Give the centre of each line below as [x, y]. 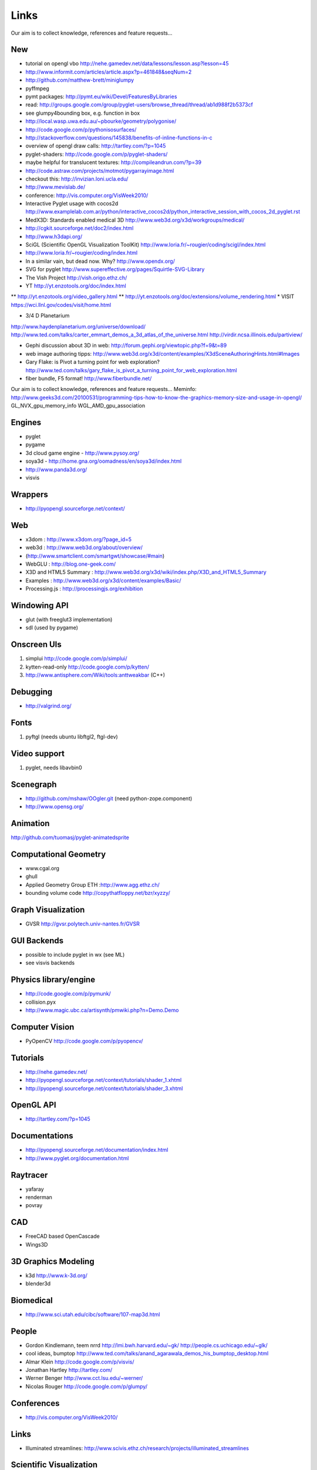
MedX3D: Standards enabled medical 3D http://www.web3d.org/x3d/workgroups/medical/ [135, 220]
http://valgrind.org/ [48, 706]
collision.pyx [41, 1002]
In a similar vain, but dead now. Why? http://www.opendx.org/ [100, 261]
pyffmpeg [37, 88]
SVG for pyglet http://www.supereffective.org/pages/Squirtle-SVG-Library [115, 269]
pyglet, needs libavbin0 [54, 767]
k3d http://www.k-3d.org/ [56, 1275]
